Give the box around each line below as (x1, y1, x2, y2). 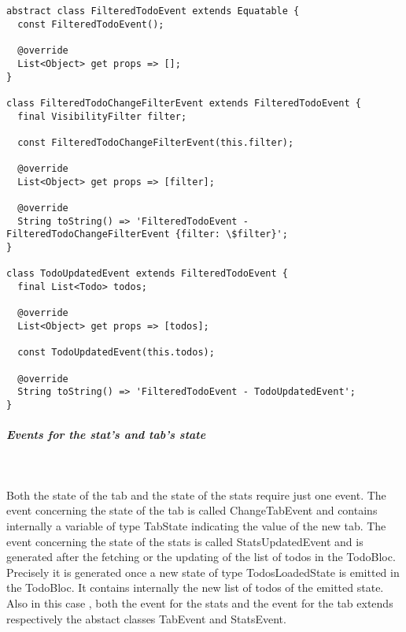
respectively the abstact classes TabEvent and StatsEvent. (6, 610, 286, 626)
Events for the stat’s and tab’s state (6, 426, 206, 443)
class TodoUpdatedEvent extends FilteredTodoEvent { (6, 268, 288, 280)
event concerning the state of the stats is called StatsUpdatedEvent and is (6, 533, 364, 549)
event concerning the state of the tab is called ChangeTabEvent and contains (6, 502, 378, 519)
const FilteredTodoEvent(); (17, 18, 164, 30)
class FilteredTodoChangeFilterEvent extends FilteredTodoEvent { (6, 97, 362, 109)
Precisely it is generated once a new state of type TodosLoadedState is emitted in (6, 563, 400, 580)
